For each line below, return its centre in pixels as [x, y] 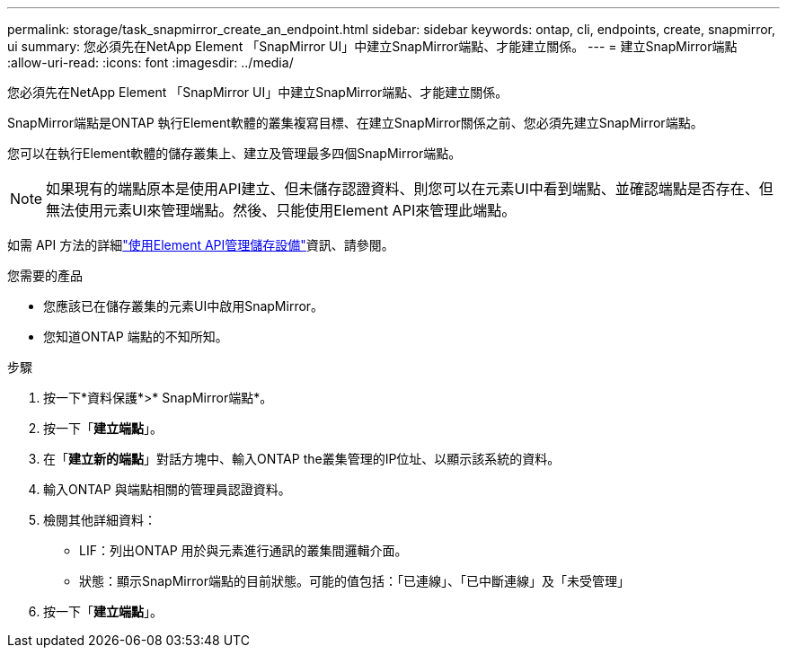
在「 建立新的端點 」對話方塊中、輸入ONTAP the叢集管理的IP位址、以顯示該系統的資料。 [302, 459]
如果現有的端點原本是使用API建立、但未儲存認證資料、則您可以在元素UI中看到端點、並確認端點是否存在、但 [410, 189]
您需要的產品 [45, 275]
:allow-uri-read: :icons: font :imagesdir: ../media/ [150, 62]
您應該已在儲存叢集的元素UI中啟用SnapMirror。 [184, 306]
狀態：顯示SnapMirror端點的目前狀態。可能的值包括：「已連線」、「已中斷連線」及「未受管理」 [354, 581]
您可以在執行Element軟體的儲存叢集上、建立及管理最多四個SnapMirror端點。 [234, 153]
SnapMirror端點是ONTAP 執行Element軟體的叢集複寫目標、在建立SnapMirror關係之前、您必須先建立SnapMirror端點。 [355, 123]
